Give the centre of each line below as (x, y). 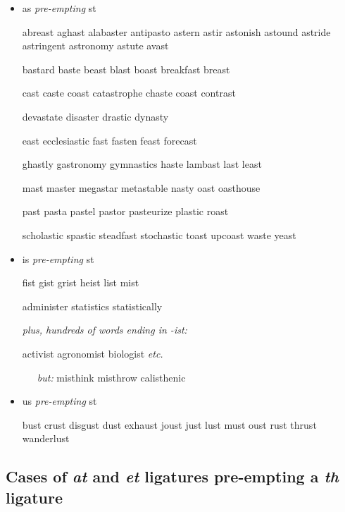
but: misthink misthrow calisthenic (111, 377)
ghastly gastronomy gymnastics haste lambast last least (142, 164)
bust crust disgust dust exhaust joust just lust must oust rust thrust (169, 424)
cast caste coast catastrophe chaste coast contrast (129, 93)
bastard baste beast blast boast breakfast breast (126, 69)
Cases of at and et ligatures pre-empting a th (172, 476)
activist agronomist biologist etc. (93, 353)
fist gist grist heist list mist (81, 282)
